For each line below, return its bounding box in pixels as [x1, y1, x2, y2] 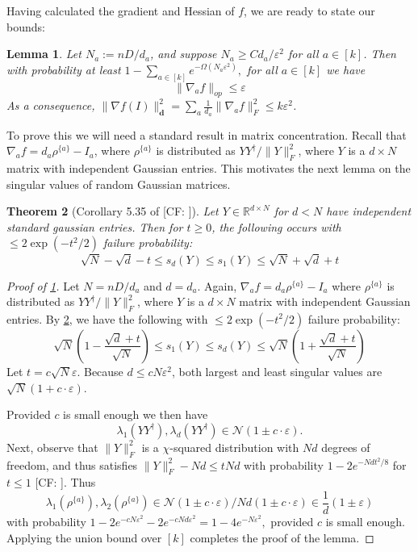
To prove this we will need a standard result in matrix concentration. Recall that [6, 126, 407, 143]
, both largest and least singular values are [171, 362, 382, 379]
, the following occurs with [211, 218, 341, 235]
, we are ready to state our [244, 2, 375, 19]
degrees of [321, 438, 370, 455]
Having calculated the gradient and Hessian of [6, 2, 235, 19]
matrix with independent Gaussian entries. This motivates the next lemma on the [6, 160, 411, 177]
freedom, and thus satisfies [6, 456, 138, 473]
